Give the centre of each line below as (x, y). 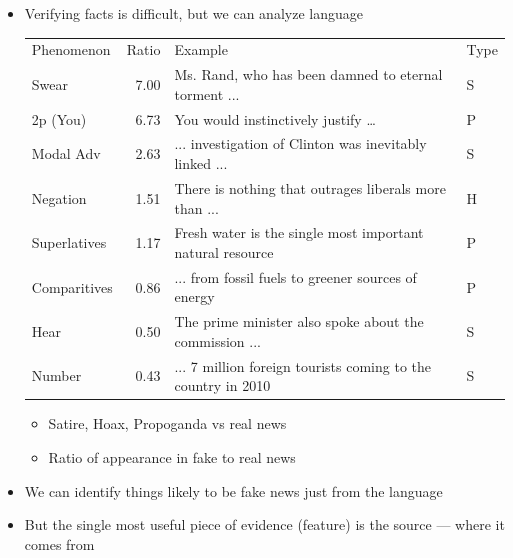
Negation (59, 197)
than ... (196, 207)
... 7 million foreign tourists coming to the (302, 365)
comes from (59, 543)
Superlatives (69, 242)
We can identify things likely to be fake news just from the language (233, 490)
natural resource (224, 251)
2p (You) (59, 118)
